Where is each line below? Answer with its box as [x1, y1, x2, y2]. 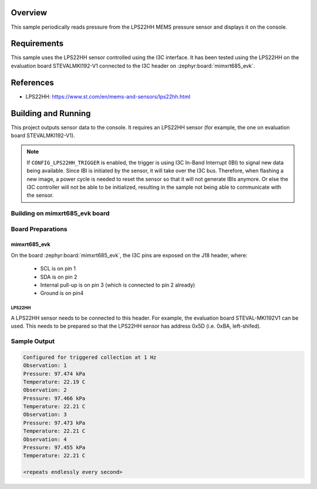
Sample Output [11, 337, 55, 345]
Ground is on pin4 [40, 290, 84, 297]
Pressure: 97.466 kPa [23, 395, 86, 402]
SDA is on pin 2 [40, 273, 77, 280]
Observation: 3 [23, 411, 67, 418]
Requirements [11, 39, 64, 49]
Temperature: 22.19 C [23, 378, 86, 385]
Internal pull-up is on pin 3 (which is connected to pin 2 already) [40, 281, 195, 288]
